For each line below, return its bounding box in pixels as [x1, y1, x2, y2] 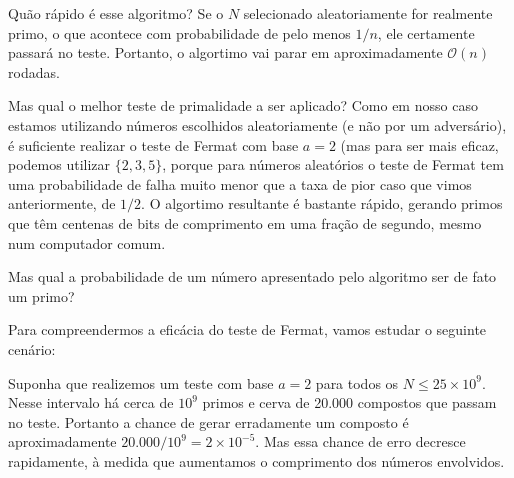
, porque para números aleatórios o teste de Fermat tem [162, 154, 504, 175]
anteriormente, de [8, 193, 116, 214]
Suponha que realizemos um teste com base [8, 372, 274, 393]
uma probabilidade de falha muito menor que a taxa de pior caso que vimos [8, 173, 472, 194]
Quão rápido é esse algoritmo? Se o [8, 3, 224, 23]
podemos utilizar [8, 154, 111, 175]
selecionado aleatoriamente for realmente [243, 3, 493, 23]
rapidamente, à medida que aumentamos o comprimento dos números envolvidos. [8, 450, 505, 471]
